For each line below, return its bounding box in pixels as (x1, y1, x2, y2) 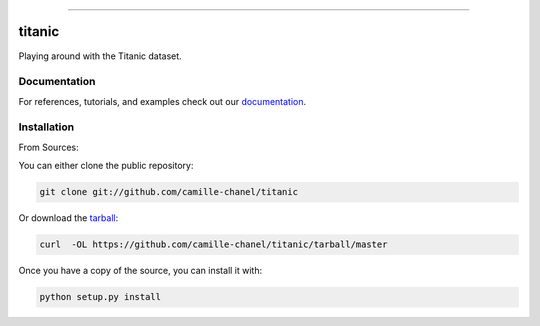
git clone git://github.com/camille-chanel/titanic (39, 186, 299, 198)
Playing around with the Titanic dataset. (18, 50, 182, 62)
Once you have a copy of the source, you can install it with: (18, 265, 263, 277)
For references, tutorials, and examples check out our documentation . (18, 95, 307, 107)
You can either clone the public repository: (18, 160, 194, 172)
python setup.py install (39, 291, 162, 303)
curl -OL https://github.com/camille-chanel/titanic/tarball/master (39, 239, 388, 250)
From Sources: (18, 141, 79, 153)
